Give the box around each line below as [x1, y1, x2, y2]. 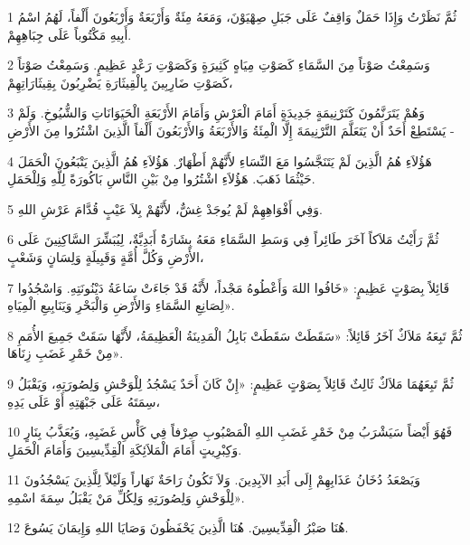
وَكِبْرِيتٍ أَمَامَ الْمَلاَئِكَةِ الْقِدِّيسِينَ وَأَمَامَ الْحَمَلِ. [7, 439, 242, 458]
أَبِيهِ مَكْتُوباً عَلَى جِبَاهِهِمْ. [7, 24, 132, 43]
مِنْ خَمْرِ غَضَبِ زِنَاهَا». [7, 343, 124, 362]
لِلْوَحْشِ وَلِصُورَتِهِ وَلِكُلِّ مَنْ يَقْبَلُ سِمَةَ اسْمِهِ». [7, 487, 245, 506]
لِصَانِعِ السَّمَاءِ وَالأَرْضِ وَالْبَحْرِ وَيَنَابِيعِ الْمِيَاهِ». [7, 296, 235, 315]
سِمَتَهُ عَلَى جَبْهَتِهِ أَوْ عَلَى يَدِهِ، [7, 391, 161, 410]
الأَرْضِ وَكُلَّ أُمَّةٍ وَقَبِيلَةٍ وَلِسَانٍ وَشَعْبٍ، [7, 247, 204, 266]
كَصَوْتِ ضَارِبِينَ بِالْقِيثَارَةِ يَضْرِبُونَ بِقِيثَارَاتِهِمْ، [7, 72, 233, 91]
